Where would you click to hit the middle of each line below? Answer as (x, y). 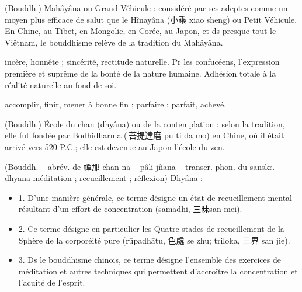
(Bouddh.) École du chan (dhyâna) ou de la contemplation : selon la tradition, (145, 124)
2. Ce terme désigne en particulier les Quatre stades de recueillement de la (151, 228)
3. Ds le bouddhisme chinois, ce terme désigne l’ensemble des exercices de (150, 260)
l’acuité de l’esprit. (52, 282)
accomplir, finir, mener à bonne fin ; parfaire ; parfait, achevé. (116, 104)
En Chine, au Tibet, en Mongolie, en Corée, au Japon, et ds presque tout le (140, 31)
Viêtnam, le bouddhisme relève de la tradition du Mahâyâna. (114, 42)
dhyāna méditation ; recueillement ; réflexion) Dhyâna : (104, 178)
